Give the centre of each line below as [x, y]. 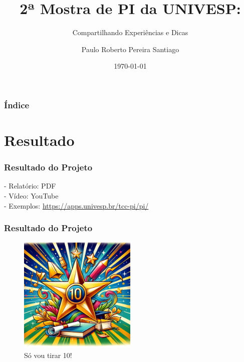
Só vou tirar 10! [48, 355]
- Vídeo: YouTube [31, 196]
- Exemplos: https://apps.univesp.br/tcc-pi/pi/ [76, 205]
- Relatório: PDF [30, 186]
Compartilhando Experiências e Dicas [130, 32]
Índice [17, 105]
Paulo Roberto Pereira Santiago [130, 49]
